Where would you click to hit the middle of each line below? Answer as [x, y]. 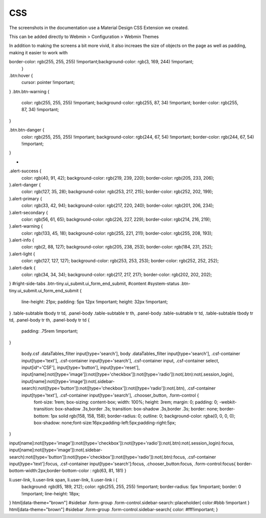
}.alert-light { [22, 254]
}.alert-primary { [26, 199]
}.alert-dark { [22, 268]
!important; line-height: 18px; [51, 493]
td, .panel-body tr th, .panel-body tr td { [49, 320]
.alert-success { [25, 171]
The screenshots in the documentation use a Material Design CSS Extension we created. [99, 28]
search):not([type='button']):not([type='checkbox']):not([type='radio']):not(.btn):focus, [98, 457]
